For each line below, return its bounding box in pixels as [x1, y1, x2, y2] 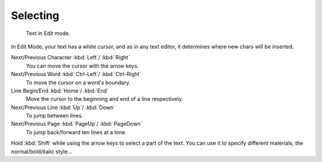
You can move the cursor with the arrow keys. [26, 62, 139, 69]
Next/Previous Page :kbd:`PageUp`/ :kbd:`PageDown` [11, 120, 143, 128]
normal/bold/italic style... [11, 148, 73, 155]
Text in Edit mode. [26, 30, 71, 37]
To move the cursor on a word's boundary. [26, 79, 131, 86]
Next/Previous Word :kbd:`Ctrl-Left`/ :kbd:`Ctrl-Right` [11, 71, 141, 78]
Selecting [11, 9, 60, 22]
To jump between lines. [26, 112, 83, 119]
